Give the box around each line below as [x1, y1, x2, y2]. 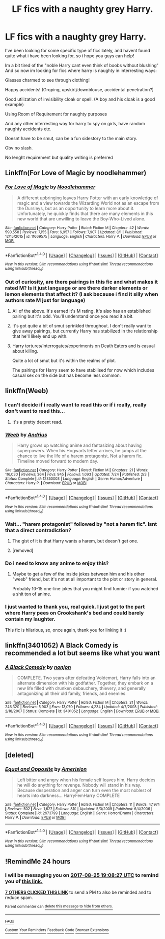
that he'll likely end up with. [12, 333, 68, 339]
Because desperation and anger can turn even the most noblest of [17, 788, 152, 794]
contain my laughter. [5, 615, 55, 622]
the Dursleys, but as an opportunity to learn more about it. [17, 205, 135, 211]
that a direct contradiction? [5, 527, 72, 534]
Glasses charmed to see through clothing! [5, 77, 90, 83]
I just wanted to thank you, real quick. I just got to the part [5, 603, 145, 610]
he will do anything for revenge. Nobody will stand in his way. [17, 782, 141, 788]
